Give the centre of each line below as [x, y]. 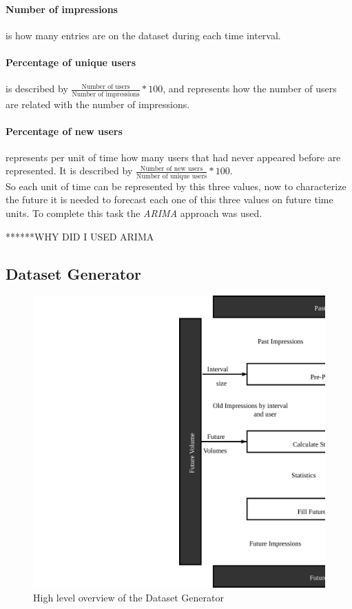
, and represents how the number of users [250, 89]
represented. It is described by [69, 171]
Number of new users [172, 168]
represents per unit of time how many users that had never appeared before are [173, 157]
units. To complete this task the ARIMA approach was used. [134, 213]
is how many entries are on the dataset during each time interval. [143, 35]
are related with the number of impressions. [98, 104]
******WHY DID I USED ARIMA [80, 236]
